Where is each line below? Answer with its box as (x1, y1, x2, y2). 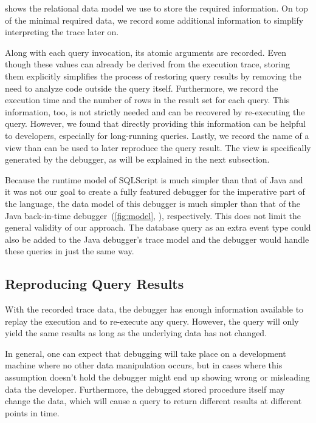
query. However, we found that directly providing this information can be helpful (5, 117, 306, 130)
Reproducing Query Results (5, 274, 184, 293)
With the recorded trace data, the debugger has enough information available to (5, 303, 304, 316)
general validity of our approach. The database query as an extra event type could (5, 221, 311, 234)
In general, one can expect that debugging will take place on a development (5, 347, 286, 359)
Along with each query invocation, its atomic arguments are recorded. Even (5, 46, 286, 58)
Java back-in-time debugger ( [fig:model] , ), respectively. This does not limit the (5, 209, 301, 222)
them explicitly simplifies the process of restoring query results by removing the (5, 69, 301, 82)
